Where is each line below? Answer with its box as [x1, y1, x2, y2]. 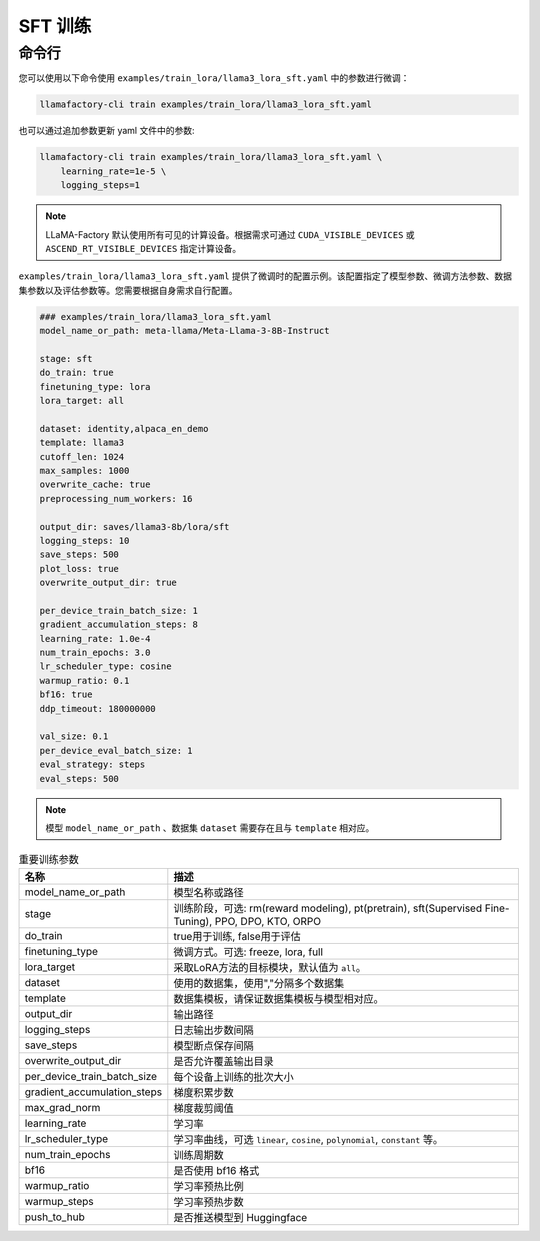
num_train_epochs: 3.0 [39, 647, 151, 659]
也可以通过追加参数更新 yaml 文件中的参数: [18, 125, 195, 137]
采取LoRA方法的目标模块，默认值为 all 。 [173, 960, 367, 974]
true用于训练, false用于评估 [173, 929, 302, 943]
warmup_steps [24, 1194, 94, 1208]
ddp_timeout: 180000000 [39, 703, 157, 714]
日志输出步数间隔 [173, 1023, 254, 1037]
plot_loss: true [39, 563, 120, 574]
